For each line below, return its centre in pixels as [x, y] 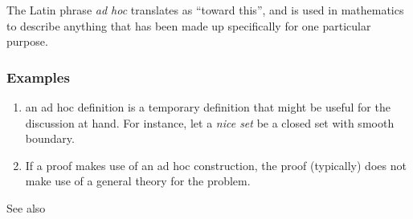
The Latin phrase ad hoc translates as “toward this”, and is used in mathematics [205, 10]
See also [26, 207]
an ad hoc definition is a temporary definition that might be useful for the [208, 107]
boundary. [50, 138]
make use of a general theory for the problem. [138, 181]
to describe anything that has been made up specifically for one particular [189, 25]
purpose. [27, 41]
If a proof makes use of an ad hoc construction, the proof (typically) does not [216, 165]
